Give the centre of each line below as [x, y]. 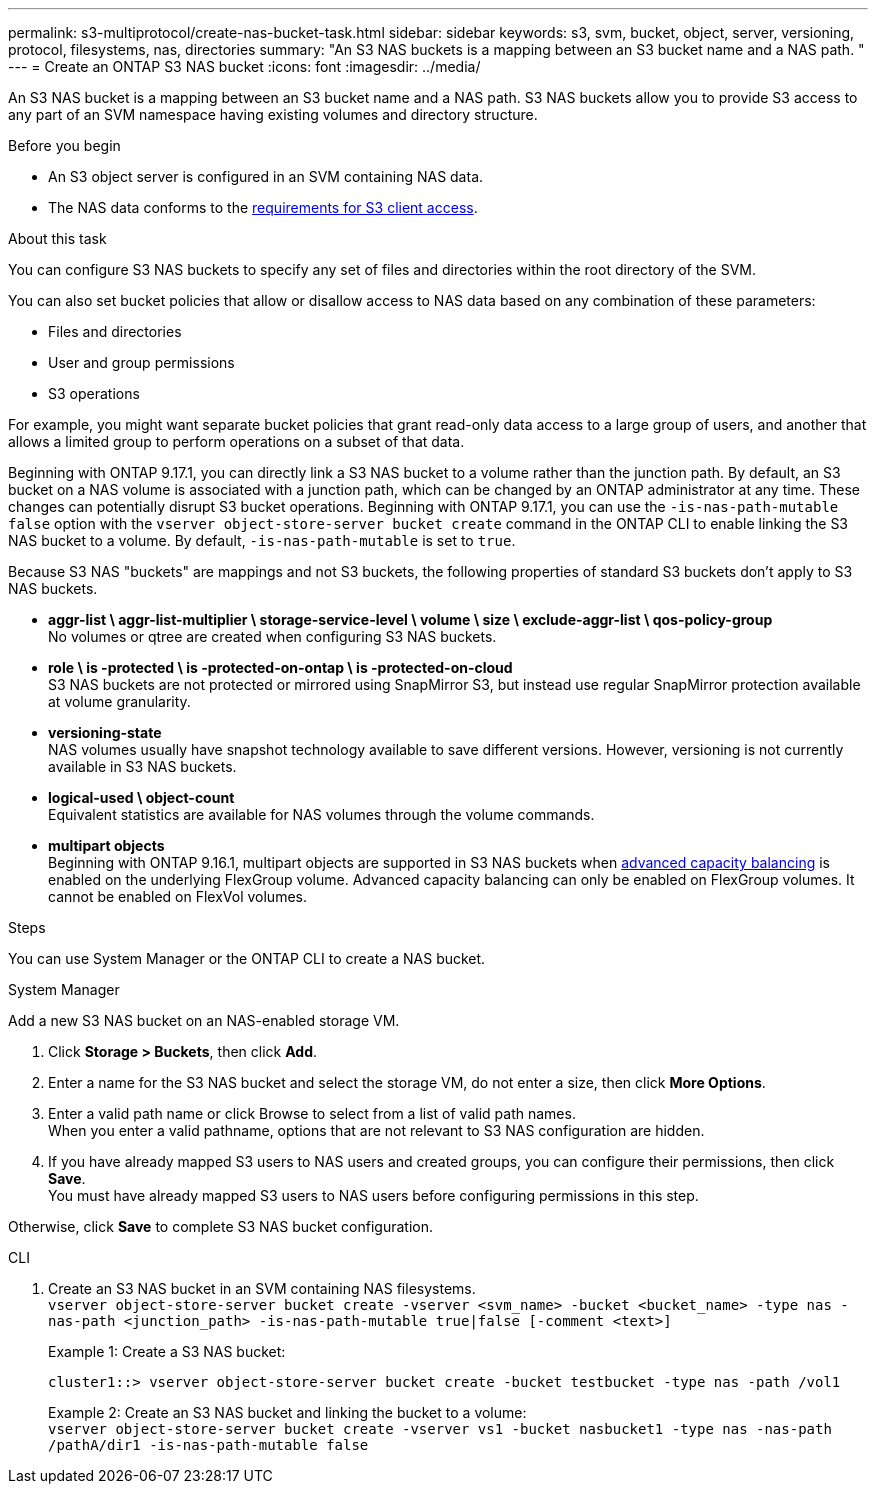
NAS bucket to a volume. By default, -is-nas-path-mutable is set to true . [262, 540]
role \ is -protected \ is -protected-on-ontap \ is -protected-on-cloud [280, 667]
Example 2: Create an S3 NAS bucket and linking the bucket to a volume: [287, 1412]
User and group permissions [141, 362]
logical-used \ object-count [141, 797]
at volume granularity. [119, 701]
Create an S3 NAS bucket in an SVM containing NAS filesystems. [262, 1288]
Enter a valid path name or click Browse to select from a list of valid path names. [312, 1113]
